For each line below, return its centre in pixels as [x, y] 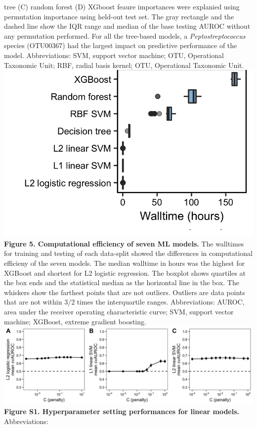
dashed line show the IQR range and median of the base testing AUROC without [127, 26]
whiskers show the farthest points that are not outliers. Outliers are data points [125, 292]
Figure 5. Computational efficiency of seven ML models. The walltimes [124, 243]
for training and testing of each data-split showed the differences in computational [128, 253]
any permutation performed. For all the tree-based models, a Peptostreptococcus [125, 35]
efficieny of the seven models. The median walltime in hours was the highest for [124, 263]
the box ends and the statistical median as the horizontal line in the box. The [122, 282]
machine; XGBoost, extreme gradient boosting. [75, 321]
